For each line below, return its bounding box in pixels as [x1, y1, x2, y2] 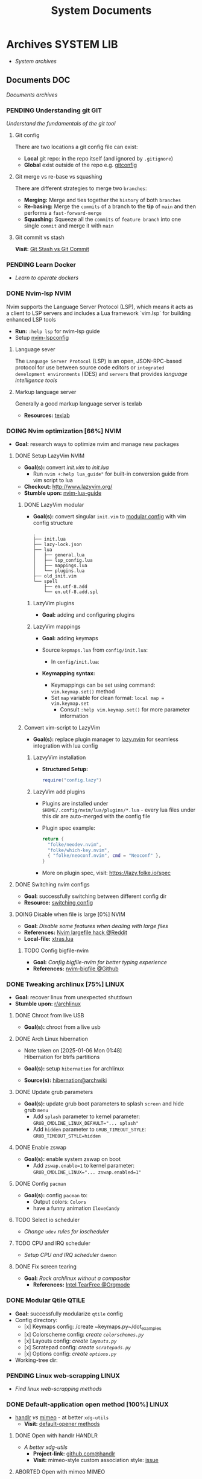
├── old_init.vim [33, 573, 77, 579]
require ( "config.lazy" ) [42, 777, 102, 783]
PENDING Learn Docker [6, 260, 77, 269]
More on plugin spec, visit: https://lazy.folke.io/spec [42, 870, 171, 877]
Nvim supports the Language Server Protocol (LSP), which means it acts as [6, 303, 194, 310]
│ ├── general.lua [33, 552, 85, 558]
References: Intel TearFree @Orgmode [33, 1281, 130, 1288]
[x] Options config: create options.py [24, 1350, 117, 1357]
